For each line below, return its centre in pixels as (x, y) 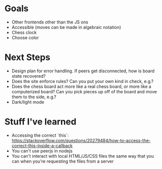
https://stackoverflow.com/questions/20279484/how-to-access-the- (81, 140)
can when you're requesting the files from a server (63, 161)
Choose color (25, 38)
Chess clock (24, 32)
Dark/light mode (28, 102)
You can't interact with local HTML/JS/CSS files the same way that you (83, 156)
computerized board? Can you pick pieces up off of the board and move (84, 91)
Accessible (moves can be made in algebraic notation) (66, 27)
